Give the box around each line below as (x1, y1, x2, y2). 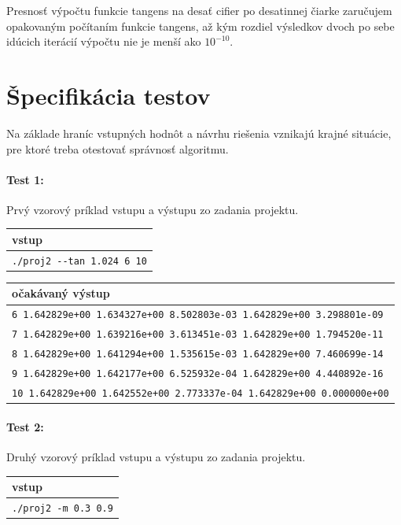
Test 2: (6, 418, 44, 434)
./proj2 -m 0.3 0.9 (12, 502, 113, 514)
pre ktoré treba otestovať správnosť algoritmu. (6, 140, 229, 157)
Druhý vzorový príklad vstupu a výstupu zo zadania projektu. (6, 448, 306, 464)
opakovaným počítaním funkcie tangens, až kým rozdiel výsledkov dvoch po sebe (6, 17, 395, 34)
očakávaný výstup (12, 285, 110, 301)
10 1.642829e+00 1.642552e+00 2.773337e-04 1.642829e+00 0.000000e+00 (12, 387, 389, 399)
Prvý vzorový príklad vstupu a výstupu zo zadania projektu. (6, 201, 299, 217)
